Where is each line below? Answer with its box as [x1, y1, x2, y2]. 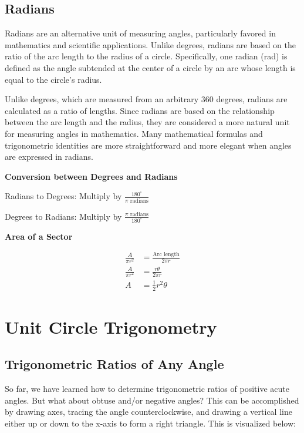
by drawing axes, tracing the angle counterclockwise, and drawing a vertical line [5, 405, 292, 418]
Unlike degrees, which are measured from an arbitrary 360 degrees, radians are [5, 93, 288, 105]
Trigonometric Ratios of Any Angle [5, 355, 224, 373]
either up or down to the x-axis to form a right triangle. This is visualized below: [5, 417, 296, 429]
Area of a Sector [5, 230, 73, 242]
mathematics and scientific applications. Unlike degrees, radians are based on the [5, 38, 296, 51]
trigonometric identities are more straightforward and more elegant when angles [5, 139, 292, 151]
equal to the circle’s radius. [5, 73, 102, 85]
